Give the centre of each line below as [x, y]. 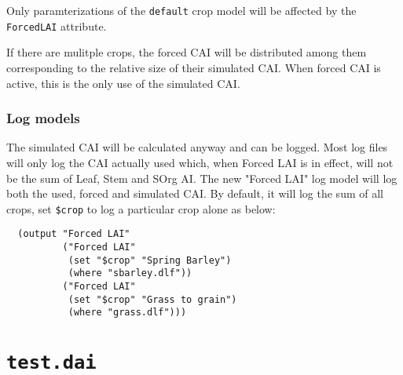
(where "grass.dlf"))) [127, 313]
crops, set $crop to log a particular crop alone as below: [141, 208]
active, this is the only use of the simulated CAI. [123, 83]
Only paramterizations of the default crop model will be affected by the [181, 10]
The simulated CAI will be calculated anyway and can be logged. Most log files [197, 147]
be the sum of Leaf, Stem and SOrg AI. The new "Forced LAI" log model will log [202, 178]
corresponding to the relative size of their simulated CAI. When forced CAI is [194, 67]
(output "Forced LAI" [74, 234]
